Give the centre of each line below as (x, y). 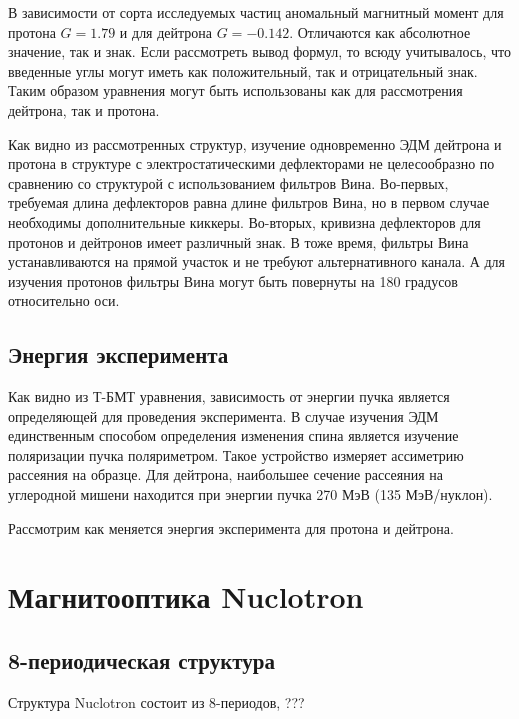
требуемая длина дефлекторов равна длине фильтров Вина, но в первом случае (249, 202)
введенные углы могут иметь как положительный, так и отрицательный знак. (243, 70)
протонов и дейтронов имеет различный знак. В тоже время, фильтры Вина (238, 241)
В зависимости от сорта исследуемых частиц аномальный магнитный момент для (256, 12)
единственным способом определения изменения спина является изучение (233, 435)
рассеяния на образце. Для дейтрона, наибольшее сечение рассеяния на (226, 474)
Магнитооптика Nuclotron (186, 596)
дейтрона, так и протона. (84, 109)
